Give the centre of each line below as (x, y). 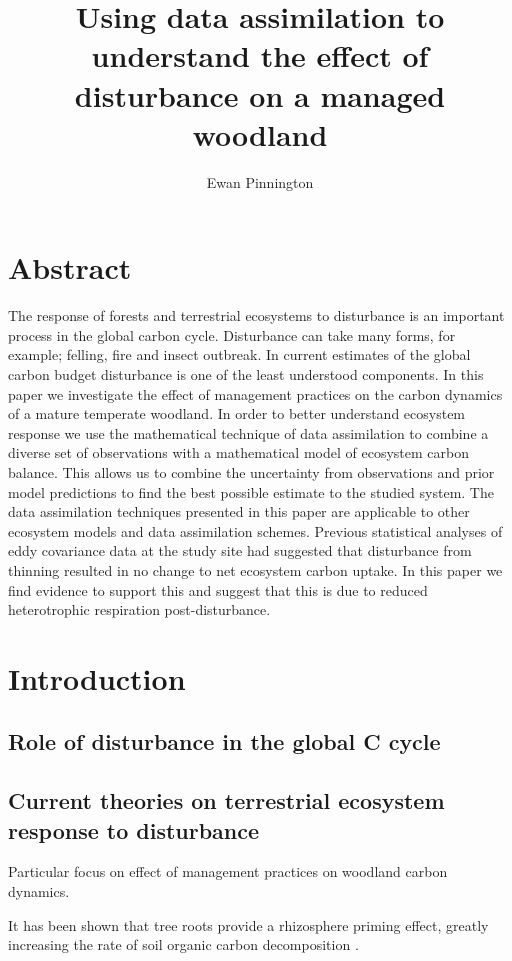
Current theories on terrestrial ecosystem (226, 800)
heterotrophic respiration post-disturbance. (139, 609)
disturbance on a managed (260, 94)
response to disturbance (134, 829)
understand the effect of (260, 55)
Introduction (97, 677)
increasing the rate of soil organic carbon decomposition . (183, 944)
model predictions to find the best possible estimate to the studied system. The (251, 491)
